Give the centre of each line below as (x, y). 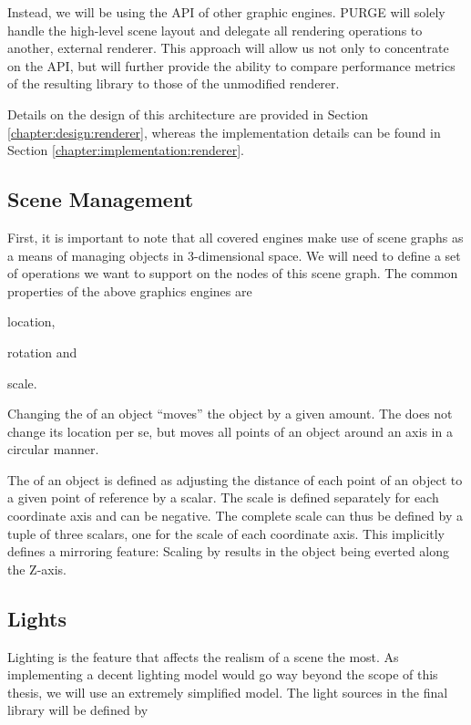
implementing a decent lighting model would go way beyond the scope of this (223, 674)
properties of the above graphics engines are (130, 290)
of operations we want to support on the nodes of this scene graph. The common (233, 273)
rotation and (42, 352)
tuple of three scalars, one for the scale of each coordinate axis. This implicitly (226, 533)
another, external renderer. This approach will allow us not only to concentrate (228, 48)
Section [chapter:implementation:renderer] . (126, 150)
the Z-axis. (37, 569)
